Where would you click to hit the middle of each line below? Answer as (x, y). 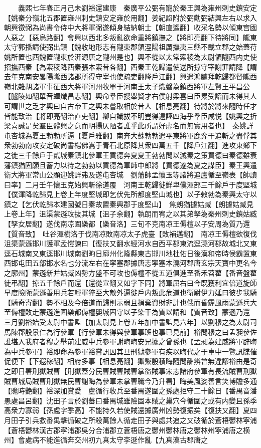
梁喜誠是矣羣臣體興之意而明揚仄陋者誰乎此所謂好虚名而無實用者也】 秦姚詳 (129, 126)
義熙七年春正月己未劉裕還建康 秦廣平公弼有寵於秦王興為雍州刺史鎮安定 (137, 8)
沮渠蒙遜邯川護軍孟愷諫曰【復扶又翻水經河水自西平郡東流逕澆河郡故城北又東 (130, 243)
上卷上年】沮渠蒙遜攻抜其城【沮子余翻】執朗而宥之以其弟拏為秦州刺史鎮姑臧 (130, 214)
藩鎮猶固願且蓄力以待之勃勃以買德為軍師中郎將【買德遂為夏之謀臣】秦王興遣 (130, 165)
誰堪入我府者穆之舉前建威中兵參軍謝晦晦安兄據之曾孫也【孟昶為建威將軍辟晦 (130, 342)
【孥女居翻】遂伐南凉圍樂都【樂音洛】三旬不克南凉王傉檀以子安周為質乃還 (127, 224)
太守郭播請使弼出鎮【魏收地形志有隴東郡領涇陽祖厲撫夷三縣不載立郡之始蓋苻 (130, 47)
